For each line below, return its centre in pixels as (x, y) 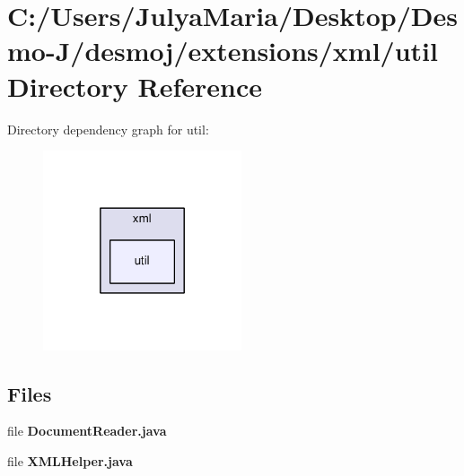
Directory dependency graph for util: (108, 129)
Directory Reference (135, 86)
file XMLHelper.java (70, 461)
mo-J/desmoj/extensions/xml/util (223, 51)
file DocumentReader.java (87, 431)
